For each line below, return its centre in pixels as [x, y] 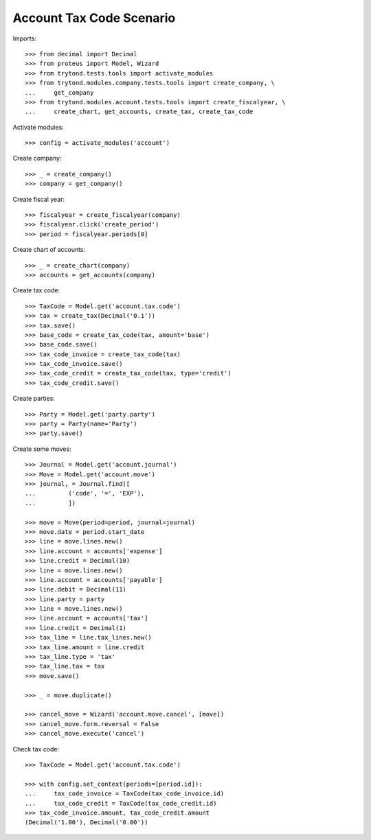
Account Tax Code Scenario [94, 18]
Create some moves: [42, 449]
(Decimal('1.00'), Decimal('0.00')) [87, 822]
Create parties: [34, 399]
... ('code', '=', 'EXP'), [85, 493]
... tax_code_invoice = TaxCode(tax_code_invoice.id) [125, 794]
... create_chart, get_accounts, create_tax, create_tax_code [139, 112]
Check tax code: [36, 749]
